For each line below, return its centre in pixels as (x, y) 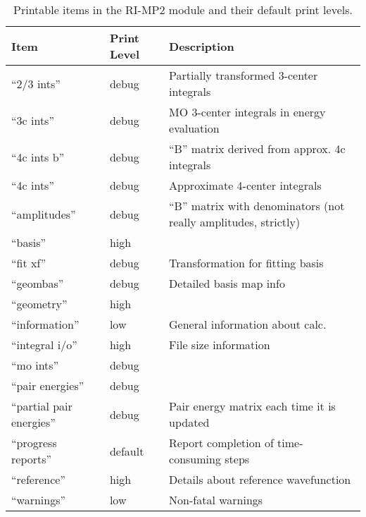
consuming (195, 459)
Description (202, 46)
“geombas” (38, 283)
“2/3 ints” (36, 83)
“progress (34, 443)
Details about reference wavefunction (260, 479)
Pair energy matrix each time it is (252, 406)
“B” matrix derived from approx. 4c (257, 148)
